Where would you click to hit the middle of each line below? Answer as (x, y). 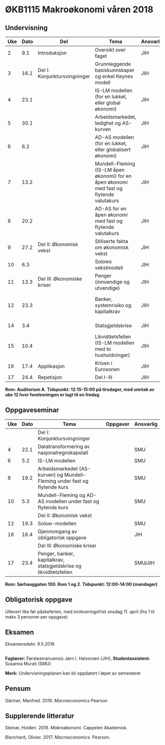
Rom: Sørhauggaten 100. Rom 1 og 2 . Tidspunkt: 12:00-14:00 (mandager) (82, 584)
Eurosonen (108, 369)
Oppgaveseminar (32, 410)
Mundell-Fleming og (61, 495)
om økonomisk (112, 247)
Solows (103, 261)
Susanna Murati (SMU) (28, 663)
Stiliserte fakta (112, 241)
